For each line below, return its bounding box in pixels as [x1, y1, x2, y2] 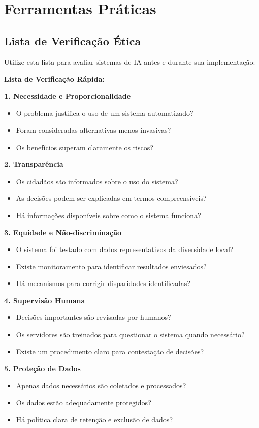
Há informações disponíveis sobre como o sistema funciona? [16, 209, 201, 220]
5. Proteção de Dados [4, 363, 81, 374]
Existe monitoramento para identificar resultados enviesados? [16, 261, 207, 271]
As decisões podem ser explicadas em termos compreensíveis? [16, 193, 207, 203]
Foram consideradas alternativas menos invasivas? [16, 124, 171, 135]
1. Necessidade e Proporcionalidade [4, 90, 131, 101]
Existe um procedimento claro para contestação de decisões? [16, 346, 204, 356]
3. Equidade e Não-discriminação [4, 227, 122, 237]
